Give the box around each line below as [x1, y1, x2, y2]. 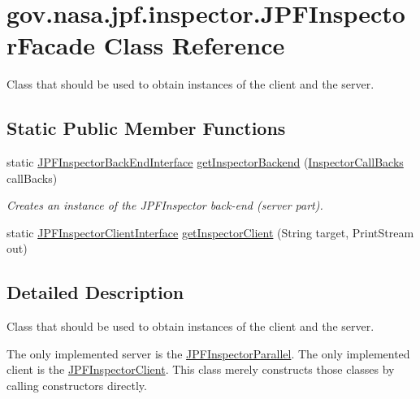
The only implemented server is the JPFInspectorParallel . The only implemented [6, 345, 410, 362]
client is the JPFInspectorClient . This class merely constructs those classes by [6, 361, 395, 378]
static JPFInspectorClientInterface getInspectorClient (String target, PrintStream [6, 223, 414, 241]
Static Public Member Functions [6, 115, 286, 141]
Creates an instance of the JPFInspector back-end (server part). [6, 197, 323, 214]
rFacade [6, 28, 96, 62]
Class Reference [103, 28, 285, 62]
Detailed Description [6, 280, 184, 305]
